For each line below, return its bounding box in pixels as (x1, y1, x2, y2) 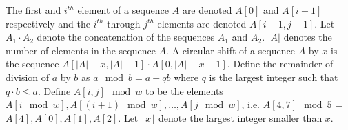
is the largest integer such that (209, 69, 338, 84)
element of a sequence (77, 3, 170, 17)
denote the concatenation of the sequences (37, 30, 215, 44)
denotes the (283, 30, 332, 44)
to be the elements (145, 83, 223, 98)
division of (6, 69, 50, 84)
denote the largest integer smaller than (158, 110, 323, 124)
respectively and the (6, 16, 91, 30)
